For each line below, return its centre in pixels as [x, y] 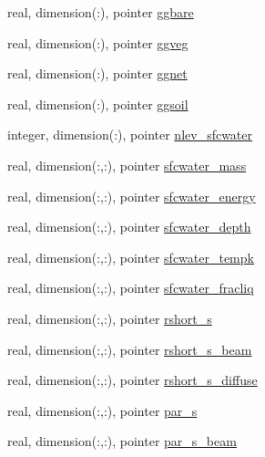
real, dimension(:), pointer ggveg [98, 42]
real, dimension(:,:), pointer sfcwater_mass [127, 165]
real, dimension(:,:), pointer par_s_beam [122, 441]
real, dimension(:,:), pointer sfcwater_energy [132, 196]
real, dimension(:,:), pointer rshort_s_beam [130, 349]
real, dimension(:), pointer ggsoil [98, 104]
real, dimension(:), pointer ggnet [97, 73]
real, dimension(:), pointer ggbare [101, 12]
